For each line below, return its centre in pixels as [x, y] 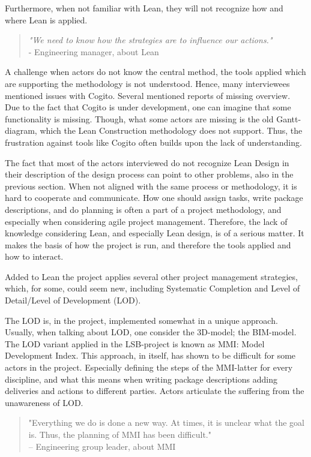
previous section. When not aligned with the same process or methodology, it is [151, 186]
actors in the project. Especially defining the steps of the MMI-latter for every [149, 367]
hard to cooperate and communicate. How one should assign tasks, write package [154, 198]
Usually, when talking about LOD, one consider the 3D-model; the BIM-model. [151, 332]
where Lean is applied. [46, 19]
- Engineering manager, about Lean [94, 51]
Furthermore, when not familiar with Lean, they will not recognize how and [144, 8]
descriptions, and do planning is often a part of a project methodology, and [143, 209]
